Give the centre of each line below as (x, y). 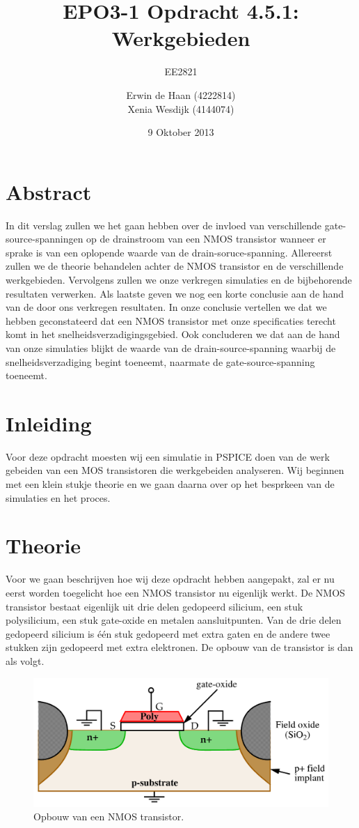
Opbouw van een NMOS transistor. (109, 816)
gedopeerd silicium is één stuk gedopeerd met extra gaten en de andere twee (168, 633)
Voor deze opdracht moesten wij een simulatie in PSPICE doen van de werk (168, 456)
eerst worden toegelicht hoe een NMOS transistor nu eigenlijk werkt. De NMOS (175, 592)
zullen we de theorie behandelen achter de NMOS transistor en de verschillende (175, 266)
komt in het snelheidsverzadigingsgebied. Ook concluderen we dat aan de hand (173, 334)
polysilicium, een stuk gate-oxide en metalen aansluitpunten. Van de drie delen (174, 620)
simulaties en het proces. (58, 497)
